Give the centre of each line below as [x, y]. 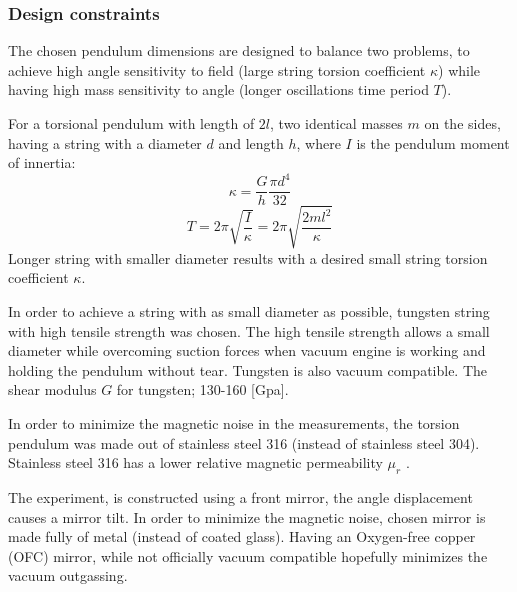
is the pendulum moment [433, 142]
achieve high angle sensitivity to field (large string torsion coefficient [217, 69]
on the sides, [462, 123]
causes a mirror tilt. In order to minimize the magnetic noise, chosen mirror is [247, 516]
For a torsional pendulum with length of [131, 123]
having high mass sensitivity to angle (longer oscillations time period [218, 89]
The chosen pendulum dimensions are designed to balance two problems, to [239, 50]
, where [318, 142]
